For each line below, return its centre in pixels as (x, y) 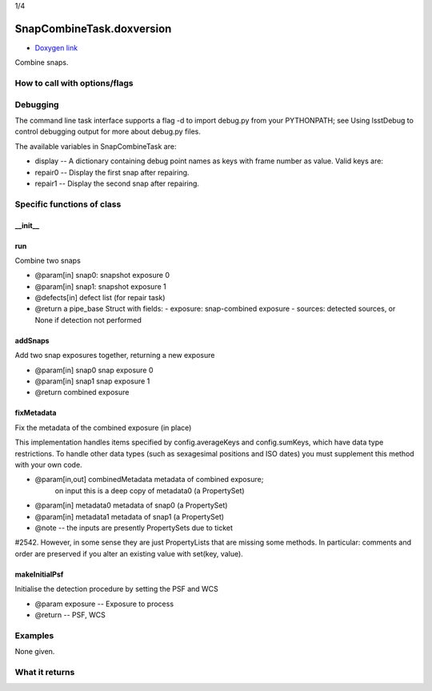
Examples (34, 635)
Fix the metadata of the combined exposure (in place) (103, 428)
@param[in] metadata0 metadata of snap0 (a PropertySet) (131, 505)
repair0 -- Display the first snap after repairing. (112, 172)
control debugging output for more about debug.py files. (108, 131)
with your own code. (49, 464)
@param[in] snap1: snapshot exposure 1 (101, 286)
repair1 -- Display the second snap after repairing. (117, 183)
